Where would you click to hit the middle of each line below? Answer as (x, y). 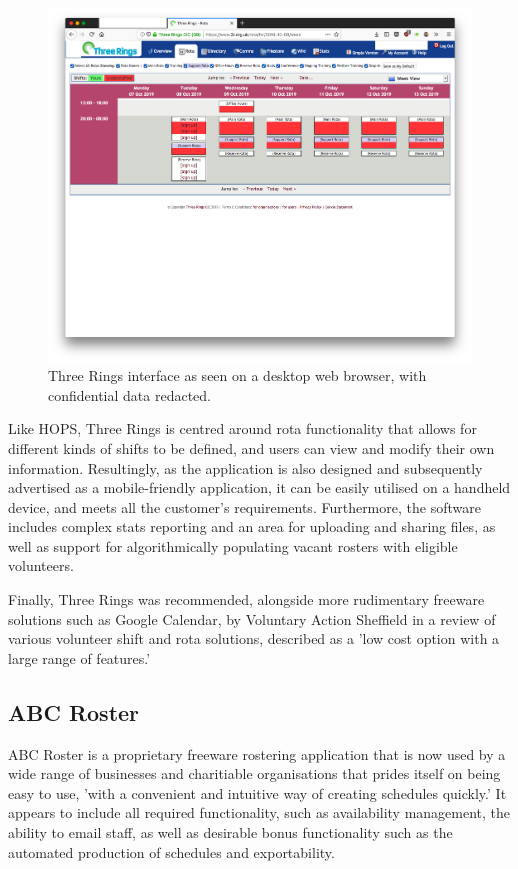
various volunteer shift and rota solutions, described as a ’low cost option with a (254, 638)
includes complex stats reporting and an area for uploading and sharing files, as (252, 526)
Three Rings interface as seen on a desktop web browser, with (237, 375)
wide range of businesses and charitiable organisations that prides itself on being (254, 773)
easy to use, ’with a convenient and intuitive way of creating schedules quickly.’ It (257, 792)
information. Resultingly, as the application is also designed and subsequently (245, 467)
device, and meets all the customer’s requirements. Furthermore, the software (244, 506)
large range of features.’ (79, 657)
